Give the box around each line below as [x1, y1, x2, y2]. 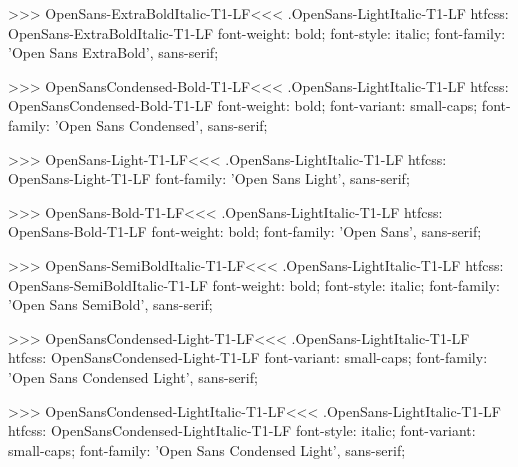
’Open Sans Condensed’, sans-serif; [54, 114, 268, 135]
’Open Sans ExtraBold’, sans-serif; [8, 42, 219, 63]
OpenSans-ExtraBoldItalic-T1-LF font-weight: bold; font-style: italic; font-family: [8, 22, 506, 43]
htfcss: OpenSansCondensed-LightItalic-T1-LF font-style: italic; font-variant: [8, 420, 476, 441]
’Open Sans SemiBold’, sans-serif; [8, 294, 213, 315]
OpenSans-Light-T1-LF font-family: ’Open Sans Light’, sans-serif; [8, 168, 410, 189]
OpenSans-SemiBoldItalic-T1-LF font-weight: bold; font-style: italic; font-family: [8, 274, 500, 295]
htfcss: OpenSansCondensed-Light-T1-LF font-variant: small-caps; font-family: [8, 347, 488, 368]
